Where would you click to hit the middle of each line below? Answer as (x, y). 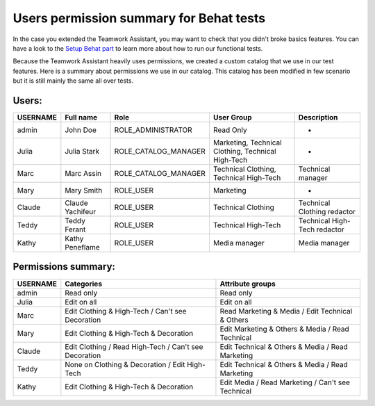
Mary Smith (84, 190)
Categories (84, 284)
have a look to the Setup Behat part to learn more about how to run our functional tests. (138, 48)
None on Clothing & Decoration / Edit (125, 364)
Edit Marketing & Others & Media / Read (285, 329)
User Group (232, 117)
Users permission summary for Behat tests (139, 18)
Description (318, 117)
